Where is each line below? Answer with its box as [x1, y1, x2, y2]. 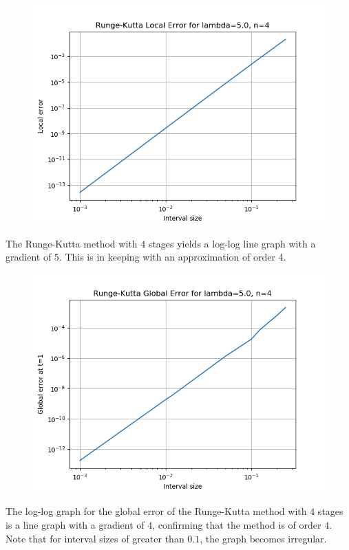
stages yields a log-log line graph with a [148, 236, 316, 250]
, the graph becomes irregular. [200, 531, 327, 545]
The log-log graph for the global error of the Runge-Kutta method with [6, 504, 307, 518]
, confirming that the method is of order [152, 517, 321, 531]
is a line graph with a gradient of [6, 517, 145, 531]
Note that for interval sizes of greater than [6, 531, 184, 545]
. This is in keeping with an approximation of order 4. [59, 250, 286, 264]
